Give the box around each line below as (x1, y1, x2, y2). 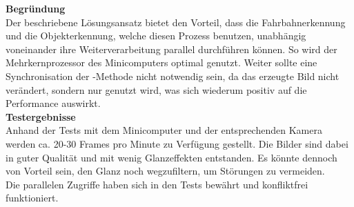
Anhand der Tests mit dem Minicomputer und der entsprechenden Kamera (6, 123, 322, 137)
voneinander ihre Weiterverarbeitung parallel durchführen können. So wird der (6, 41, 337, 56)
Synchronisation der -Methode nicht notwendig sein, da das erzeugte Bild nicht (6, 68, 340, 83)
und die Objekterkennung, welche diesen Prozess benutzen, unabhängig (6, 28, 306, 43)
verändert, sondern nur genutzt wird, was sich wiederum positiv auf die (6, 82, 307, 97)
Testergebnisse (6, 109, 76, 124)
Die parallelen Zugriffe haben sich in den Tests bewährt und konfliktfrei (6, 177, 308, 191)
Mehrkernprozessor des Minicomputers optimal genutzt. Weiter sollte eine (6, 55, 317, 70)
